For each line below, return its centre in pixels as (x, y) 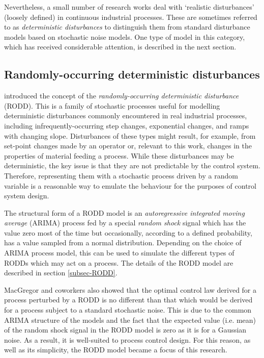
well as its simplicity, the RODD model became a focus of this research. (116, 350)
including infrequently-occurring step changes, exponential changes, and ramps (127, 125)
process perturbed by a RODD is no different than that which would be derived (128, 300)
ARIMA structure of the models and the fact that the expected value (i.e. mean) (130, 319)
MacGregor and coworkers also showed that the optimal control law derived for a (130, 289)
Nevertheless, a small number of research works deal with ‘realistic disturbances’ (129, 7)
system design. (27, 196)
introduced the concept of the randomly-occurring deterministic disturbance (122, 96)
